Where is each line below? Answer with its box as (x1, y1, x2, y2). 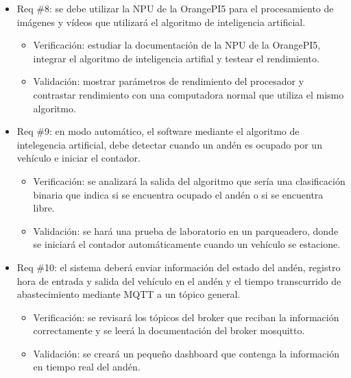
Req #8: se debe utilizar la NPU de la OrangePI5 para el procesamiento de (16, 1, 334, 15)
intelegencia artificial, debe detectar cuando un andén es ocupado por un (16, 137, 322, 151)
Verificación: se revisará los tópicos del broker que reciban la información (33, 310, 339, 324)
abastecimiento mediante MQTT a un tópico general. (16, 287, 241, 301)
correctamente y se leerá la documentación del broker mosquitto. (33, 323, 305, 338)
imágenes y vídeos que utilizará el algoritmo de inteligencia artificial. (16, 14, 306, 29)
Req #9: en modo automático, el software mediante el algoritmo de (16, 124, 300, 138)
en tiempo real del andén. (33, 360, 141, 374)
